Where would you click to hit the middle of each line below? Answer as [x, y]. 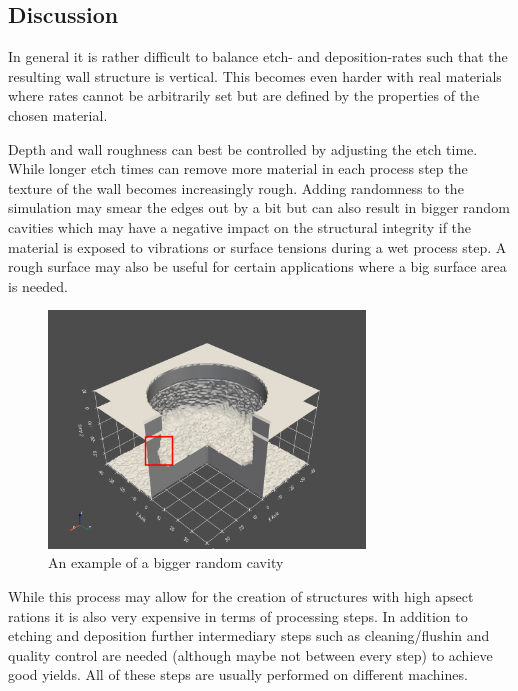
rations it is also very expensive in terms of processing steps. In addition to [238, 615]
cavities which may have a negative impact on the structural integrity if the [240, 226]
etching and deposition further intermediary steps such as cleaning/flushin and [249, 635]
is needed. [38, 285]
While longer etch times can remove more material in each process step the [238, 168]
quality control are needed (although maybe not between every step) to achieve [250, 654]
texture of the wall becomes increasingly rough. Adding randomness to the [236, 187]
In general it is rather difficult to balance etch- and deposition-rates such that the [258, 56]
